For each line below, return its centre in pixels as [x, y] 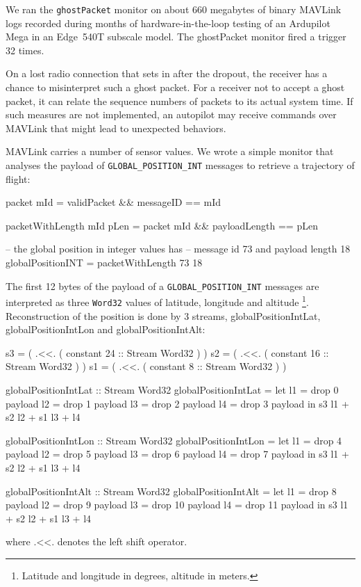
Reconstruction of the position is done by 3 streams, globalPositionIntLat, [163, 315]
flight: [18, 178]
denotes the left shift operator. [122, 541]
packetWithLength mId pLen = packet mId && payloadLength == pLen [162, 225]
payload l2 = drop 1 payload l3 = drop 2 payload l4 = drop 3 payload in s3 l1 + [177, 403]
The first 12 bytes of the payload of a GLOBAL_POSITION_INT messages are [162, 286]
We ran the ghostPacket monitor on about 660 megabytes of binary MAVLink [174, 9]
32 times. [25, 50]
